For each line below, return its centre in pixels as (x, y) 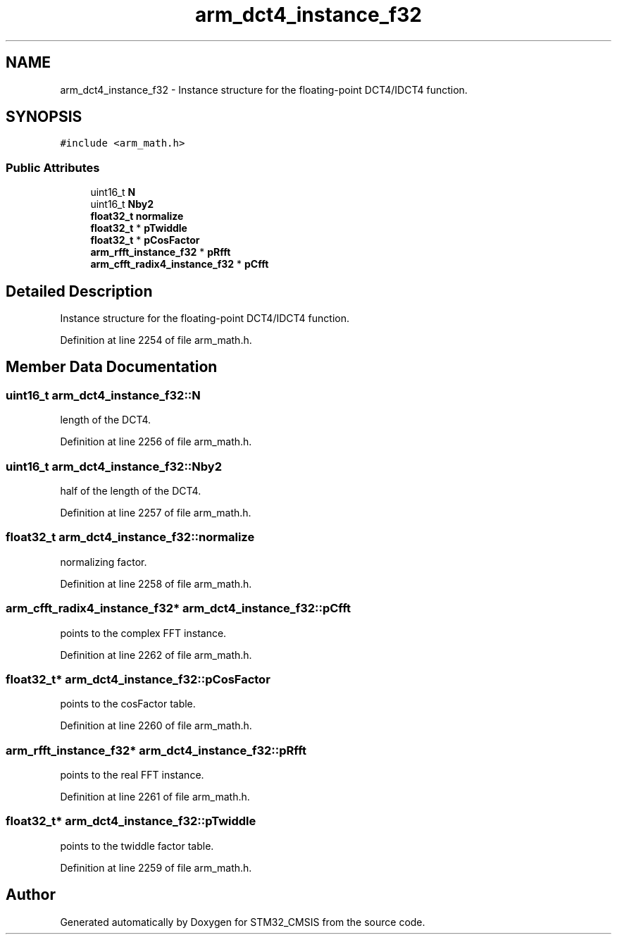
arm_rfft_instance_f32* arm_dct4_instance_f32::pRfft (156, 750)
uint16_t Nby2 (122, 204)
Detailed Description (79, 291)
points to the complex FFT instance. (143, 633)
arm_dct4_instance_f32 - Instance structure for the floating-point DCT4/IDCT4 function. (264, 89)
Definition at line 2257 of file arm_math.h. (156, 513)
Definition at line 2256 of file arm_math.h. (156, 442)
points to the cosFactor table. (128, 704)
